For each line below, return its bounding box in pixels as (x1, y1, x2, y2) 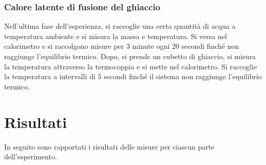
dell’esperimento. (4, 151, 57, 162)
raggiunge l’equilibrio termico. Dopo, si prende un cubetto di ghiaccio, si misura (4, 51, 256, 61)
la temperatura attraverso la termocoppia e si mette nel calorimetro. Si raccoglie (4, 61, 257, 71)
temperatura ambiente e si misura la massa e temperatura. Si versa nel (4, 30, 227, 41)
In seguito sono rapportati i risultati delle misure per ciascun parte (4, 141, 215, 152)
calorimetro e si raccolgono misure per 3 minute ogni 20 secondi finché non (4, 41, 239, 51)
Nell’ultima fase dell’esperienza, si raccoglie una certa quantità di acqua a (4, 21, 236, 31)
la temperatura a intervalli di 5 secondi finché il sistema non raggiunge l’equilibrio (4, 71, 262, 82)
